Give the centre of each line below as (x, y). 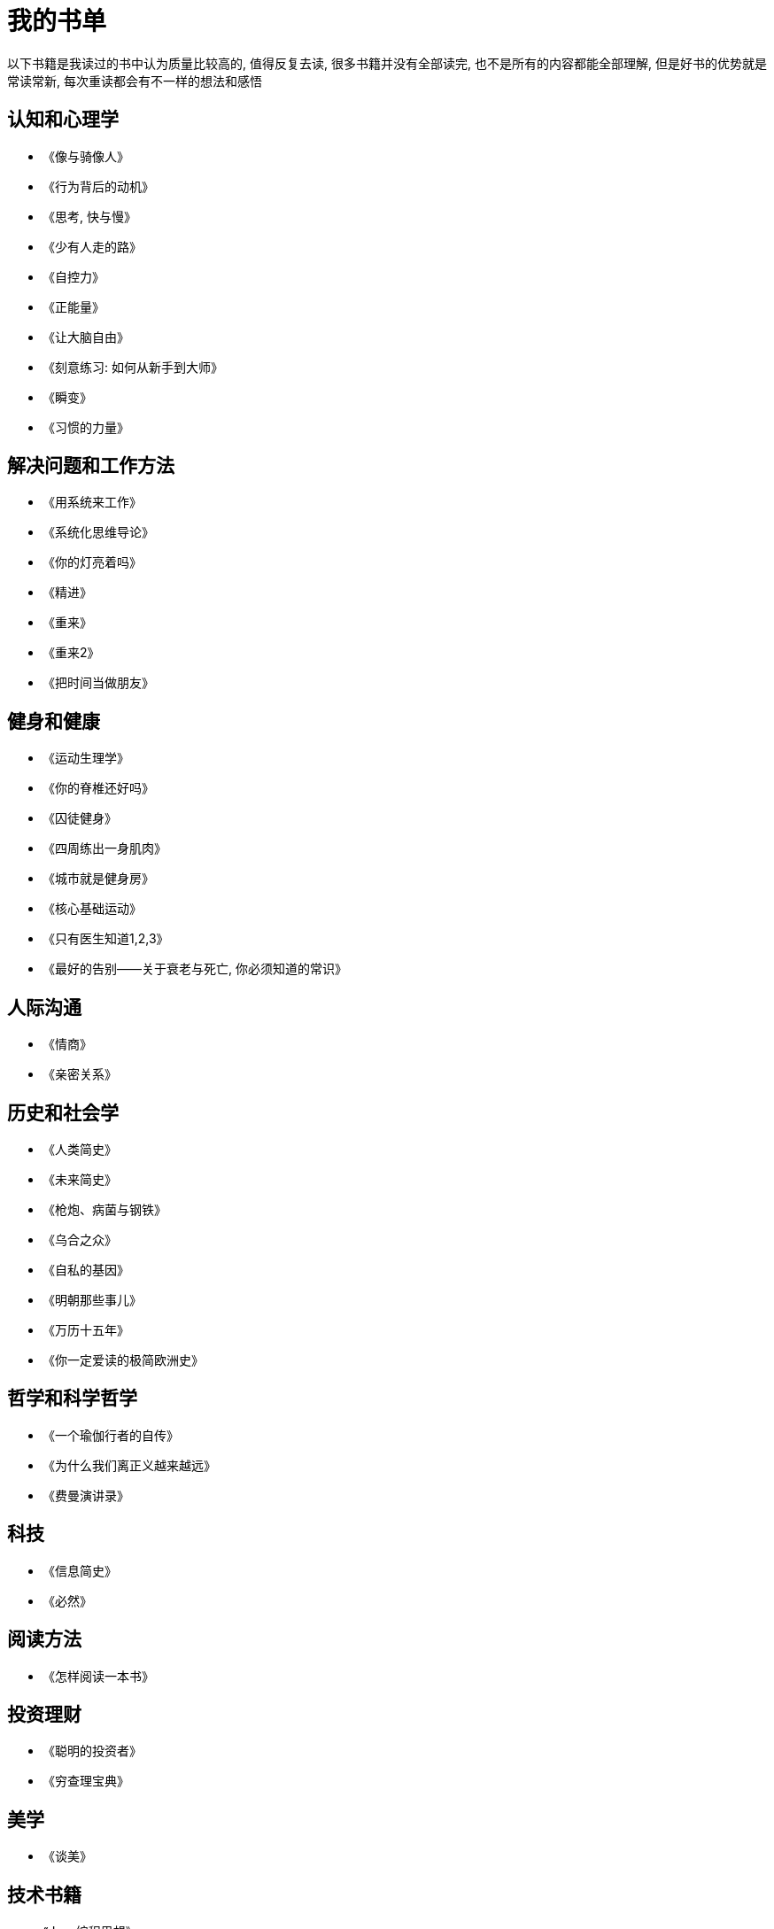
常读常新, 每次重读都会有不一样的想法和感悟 (135, 81)
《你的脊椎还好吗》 (98, 788)
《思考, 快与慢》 (89, 216)
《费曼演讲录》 (86, 1495)
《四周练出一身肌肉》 (104, 848)
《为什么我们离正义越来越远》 (129, 1465)
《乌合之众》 (80, 1239)
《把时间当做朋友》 (98, 683)
